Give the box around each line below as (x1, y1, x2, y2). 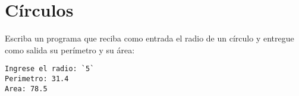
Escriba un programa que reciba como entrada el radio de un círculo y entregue (5, 32, 294, 44)
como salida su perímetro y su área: (5, 43, 135, 56)
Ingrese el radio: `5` (5, 65, 95, 73)
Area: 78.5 (5, 84, 48, 93)
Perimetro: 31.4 (5, 74, 69, 83)
